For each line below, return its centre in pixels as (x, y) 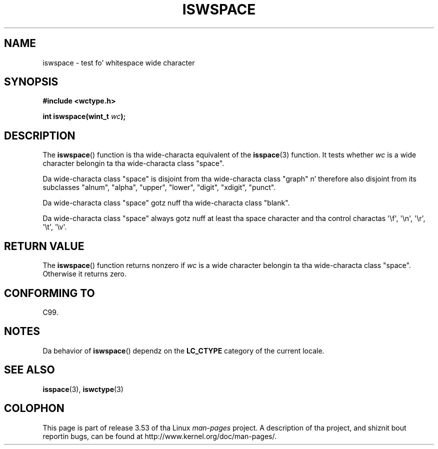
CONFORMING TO (49, 293)
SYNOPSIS (31, 82)
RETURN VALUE (44, 246)
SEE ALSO (29, 370)
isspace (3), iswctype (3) (83, 389)
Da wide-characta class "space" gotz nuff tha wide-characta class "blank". (166, 203)
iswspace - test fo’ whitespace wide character (119, 62)
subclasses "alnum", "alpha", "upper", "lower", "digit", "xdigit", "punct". (159, 187)
